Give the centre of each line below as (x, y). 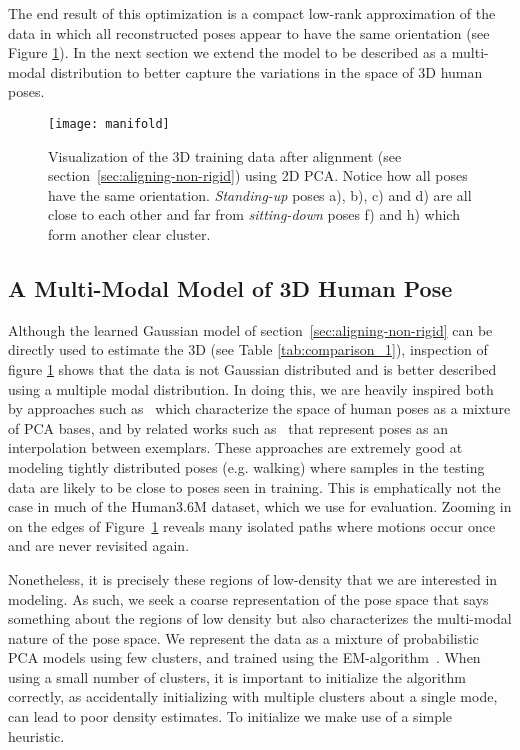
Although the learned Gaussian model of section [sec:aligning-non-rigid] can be (250, 329)
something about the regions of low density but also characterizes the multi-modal (260, 618)
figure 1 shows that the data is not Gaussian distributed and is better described (252, 368)
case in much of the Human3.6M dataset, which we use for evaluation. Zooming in (260, 506)
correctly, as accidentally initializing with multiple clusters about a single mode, (253, 696)
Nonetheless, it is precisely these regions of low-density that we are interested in (253, 578)
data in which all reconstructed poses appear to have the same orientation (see (249, 32)
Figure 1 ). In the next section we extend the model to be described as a (228, 52)
